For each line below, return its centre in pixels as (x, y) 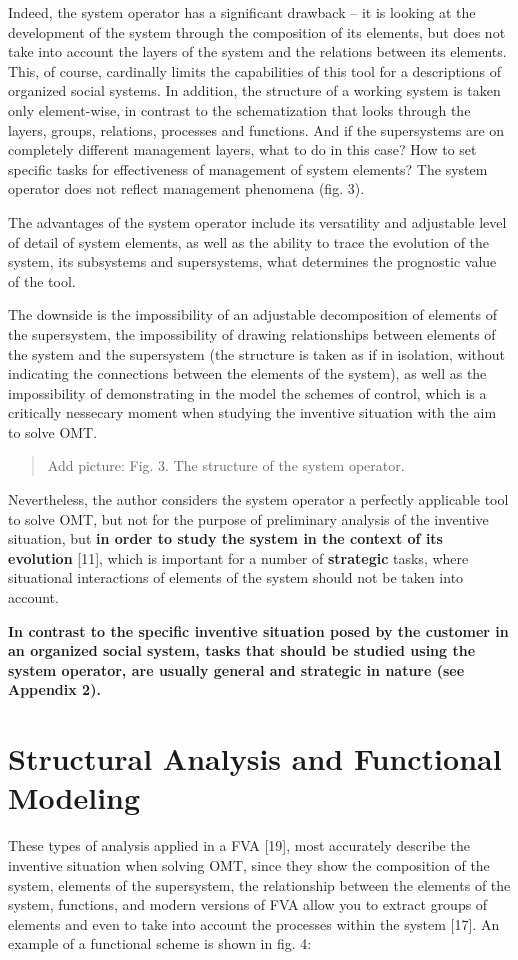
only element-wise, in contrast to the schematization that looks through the (239, 109)
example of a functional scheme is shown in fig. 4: (160, 943)
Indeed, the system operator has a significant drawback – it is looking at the (242, 12)
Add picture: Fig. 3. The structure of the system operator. (226, 465)
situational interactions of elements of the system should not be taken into (236, 577)
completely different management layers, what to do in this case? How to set (242, 149)
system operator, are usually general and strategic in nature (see (236, 669)
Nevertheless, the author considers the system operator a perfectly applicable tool (258, 499)
